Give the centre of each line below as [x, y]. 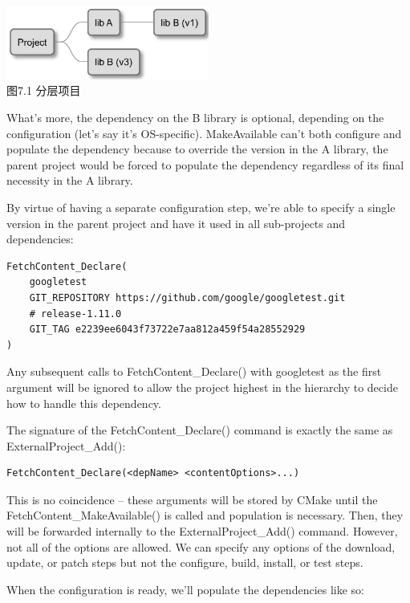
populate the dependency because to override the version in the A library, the [197, 149]
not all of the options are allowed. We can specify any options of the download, [201, 546]
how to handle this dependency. [84, 403]
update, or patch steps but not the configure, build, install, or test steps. [185, 562]
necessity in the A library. [70, 180]
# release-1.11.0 [75, 314]
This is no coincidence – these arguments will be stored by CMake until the [192, 499]
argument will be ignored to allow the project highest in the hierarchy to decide [202, 387]
